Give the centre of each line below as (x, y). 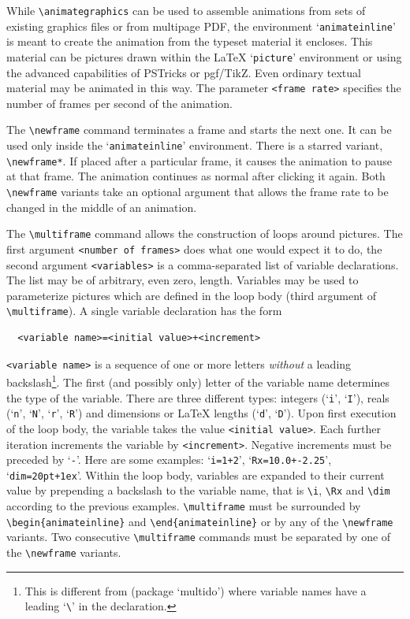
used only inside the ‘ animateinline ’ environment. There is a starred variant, (195, 145)
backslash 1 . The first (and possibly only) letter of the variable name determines (198, 381)
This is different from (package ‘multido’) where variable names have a (196, 590)
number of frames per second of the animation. (119, 103)
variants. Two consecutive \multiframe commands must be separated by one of (199, 537)
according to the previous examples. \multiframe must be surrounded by (184, 506)
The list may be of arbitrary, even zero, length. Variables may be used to (183, 280)
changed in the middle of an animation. (102, 207)
